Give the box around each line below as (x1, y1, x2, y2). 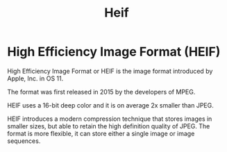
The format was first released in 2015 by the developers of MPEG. (7, 87, 196, 96)
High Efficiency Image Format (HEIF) (7, 44, 221, 60)
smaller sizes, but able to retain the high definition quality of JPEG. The (7, 121, 210, 130)
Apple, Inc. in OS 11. (7, 74, 64, 83)
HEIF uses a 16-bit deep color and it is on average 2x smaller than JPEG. (7, 101, 214, 109)
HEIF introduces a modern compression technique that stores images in (7, 115, 212, 123)
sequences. (7, 137, 41, 145)
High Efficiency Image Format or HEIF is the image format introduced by (7, 67, 213, 75)
